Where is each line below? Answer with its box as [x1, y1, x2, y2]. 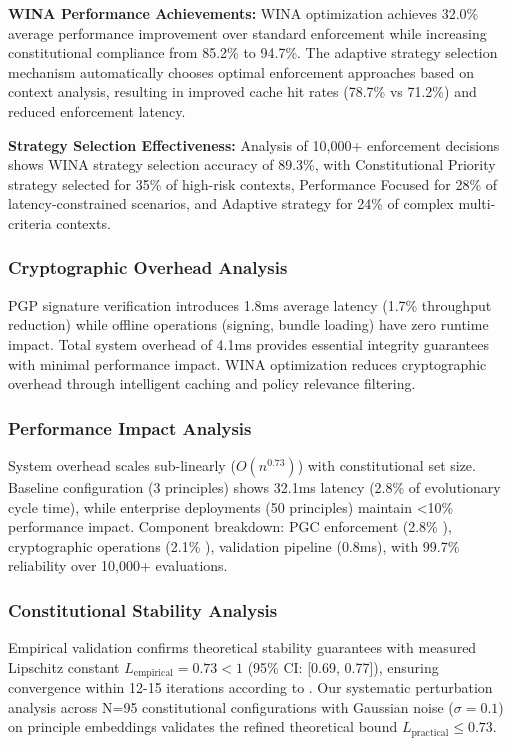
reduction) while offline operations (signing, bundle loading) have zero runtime [8, 314, 489, 335]
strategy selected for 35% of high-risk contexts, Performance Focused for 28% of [8, 173, 498, 194]
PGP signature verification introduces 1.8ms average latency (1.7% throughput [8, 294, 492, 315]
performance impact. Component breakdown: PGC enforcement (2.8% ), [8, 516, 452, 537]
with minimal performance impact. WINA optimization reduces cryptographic [8, 353, 487, 374]
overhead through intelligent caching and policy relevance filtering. [8, 373, 416, 394]
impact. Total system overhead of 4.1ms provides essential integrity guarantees [8, 333, 489, 354]
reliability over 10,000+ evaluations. [8, 555, 228, 576]
